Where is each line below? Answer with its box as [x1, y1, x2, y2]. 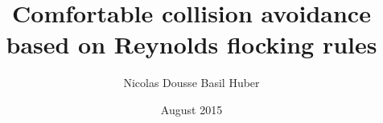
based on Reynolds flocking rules [6, 28, 377, 61]
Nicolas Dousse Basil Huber [123, 74, 260, 91]
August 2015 [160, 101, 223, 117]
